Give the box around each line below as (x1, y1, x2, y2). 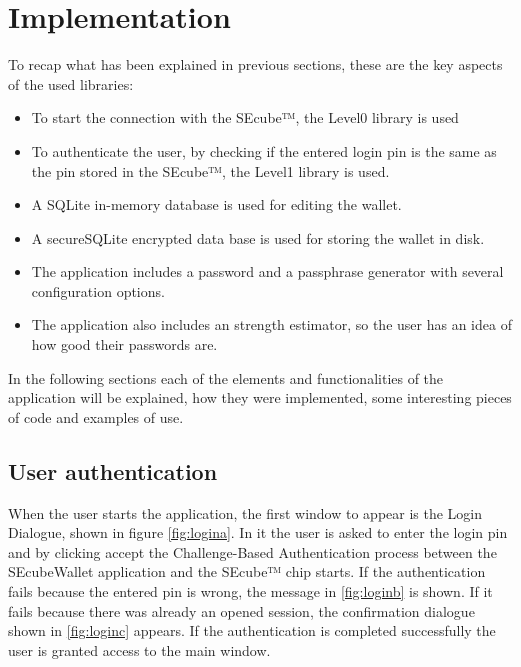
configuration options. (31, 280, 165, 301)
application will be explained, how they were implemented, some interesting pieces (8, 387, 512, 408)
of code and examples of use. (8, 406, 184, 427)
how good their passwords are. (31, 334, 218, 355)
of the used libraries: (8, 73, 134, 94)
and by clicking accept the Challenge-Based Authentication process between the (8, 541, 497, 562)
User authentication (8, 455, 218, 486)
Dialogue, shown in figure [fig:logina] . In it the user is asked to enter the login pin (8, 522, 508, 543)
